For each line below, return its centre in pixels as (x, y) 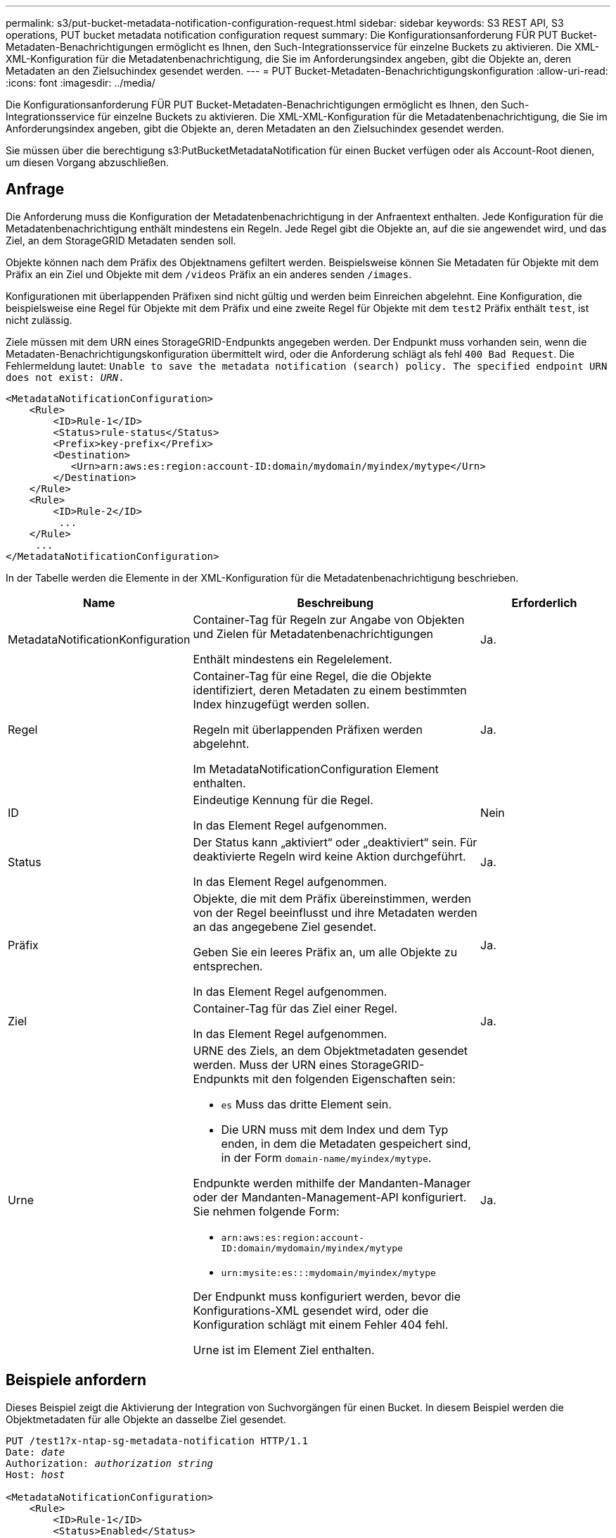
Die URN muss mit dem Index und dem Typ (335, 1129)
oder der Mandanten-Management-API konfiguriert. (330, 1197)
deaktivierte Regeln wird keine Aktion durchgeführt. (329, 856)
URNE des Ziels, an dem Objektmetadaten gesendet (331, 1050)
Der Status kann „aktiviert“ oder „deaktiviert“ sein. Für (335, 842)
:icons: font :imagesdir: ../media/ (81, 83)
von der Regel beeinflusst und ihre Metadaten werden (335, 912)
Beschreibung (335, 602)
